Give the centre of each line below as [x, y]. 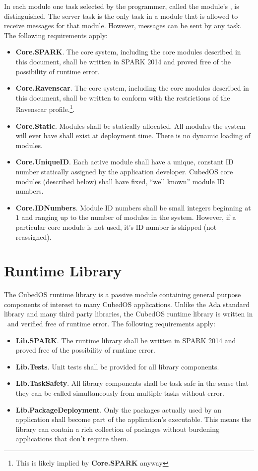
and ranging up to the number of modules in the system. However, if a [129, 217]
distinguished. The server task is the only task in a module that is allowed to [121, 16]
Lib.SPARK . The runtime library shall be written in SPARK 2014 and [126, 340]
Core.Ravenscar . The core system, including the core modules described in [132, 88]
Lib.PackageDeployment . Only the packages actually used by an [119, 409]
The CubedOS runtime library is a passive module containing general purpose [123, 294]
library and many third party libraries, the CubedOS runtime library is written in [129, 314]
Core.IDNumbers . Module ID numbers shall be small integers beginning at [133, 207]
